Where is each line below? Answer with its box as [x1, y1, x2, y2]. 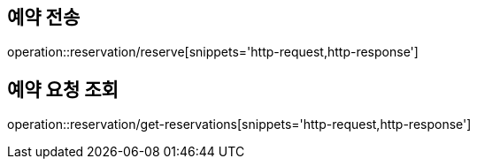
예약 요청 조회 [7, 78, 119, 101]
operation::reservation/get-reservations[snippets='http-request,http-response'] [7, 117, 472, 132]
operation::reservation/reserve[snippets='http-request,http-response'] [7, 44, 419, 60]
